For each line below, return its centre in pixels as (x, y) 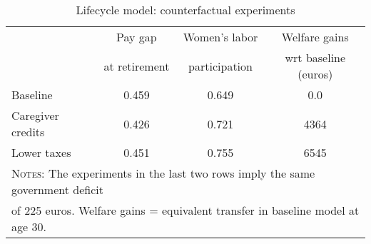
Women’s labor (220, 37)
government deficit (57, 189)
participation (220, 66)
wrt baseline (315, 57)
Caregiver (35, 115)
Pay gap (137, 37)
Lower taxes (41, 152)
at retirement (137, 66)
